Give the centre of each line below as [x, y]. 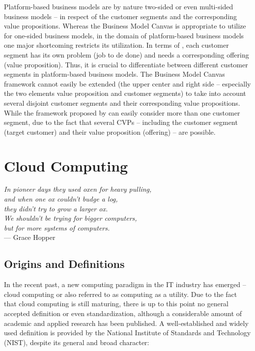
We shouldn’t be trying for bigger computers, [71, 218]
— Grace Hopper [30, 237]
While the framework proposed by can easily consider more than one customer [122, 112]
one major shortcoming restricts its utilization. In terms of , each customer [116, 45]
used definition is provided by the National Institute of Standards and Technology [127, 333]
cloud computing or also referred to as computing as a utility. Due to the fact [121, 294]
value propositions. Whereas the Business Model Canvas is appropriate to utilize [125, 26]
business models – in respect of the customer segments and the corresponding [121, 16]
